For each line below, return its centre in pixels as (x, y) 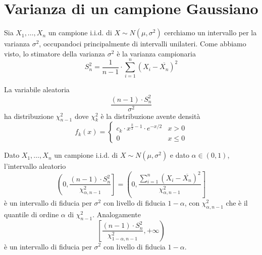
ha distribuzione (29, 116)
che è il (237, 202)
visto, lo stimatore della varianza (55, 53)
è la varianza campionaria (156, 53)
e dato (179, 155)
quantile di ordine (32, 214)
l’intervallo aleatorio (35, 166)
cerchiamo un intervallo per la (211, 33)
